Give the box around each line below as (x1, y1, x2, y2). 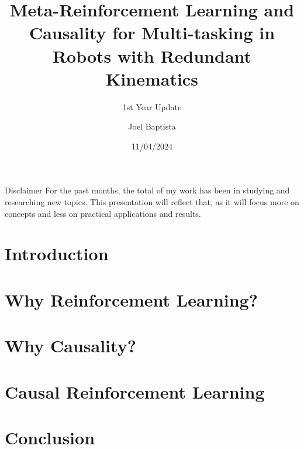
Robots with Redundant (52, 43, 252, 67)
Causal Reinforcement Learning (5, 379, 265, 403)
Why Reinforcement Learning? (5, 287, 258, 311)
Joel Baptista (128, 120, 176, 132)
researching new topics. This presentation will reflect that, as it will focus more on (5, 196, 299, 208)
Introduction (5, 241, 109, 266)
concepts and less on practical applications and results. (5, 207, 201, 219)
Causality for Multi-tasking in (29, 21, 275, 45)
